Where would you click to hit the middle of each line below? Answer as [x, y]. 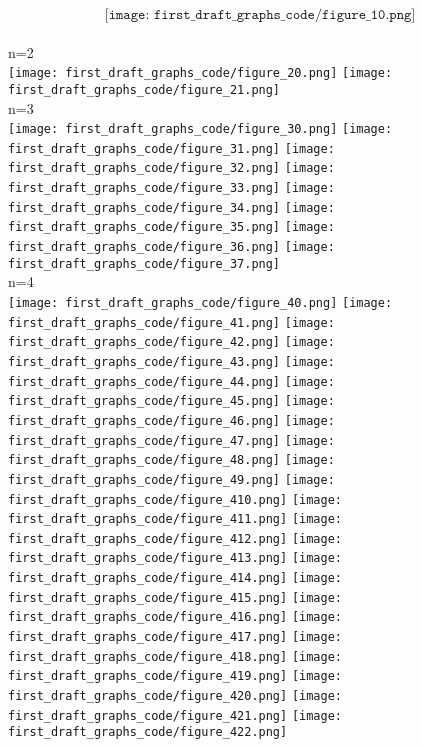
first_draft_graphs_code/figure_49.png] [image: [171, 479]
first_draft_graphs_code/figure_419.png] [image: [175, 676]
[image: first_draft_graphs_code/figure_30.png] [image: [200, 129]
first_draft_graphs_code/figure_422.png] [148, 732]
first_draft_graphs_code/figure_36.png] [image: [171, 247]
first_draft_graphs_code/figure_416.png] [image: [175, 617]
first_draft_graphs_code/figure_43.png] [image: [171, 361]
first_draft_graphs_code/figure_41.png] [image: [171, 322]
